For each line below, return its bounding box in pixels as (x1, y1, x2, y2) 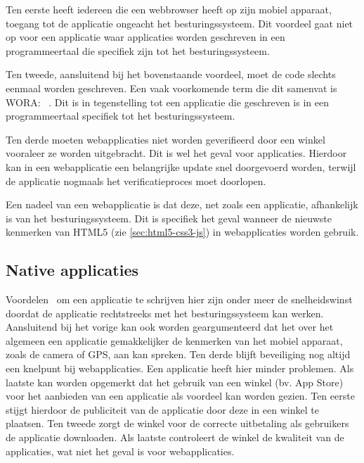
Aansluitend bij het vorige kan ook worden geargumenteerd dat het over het (6, 319, 334, 334)
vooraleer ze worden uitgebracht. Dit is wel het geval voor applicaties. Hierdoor (6, 146, 347, 160)
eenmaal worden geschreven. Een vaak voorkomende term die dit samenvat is (6, 80, 337, 95)
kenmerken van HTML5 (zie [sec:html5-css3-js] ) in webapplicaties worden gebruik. (6, 224, 359, 239)
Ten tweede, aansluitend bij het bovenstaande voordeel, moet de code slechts (6, 67, 336, 82)
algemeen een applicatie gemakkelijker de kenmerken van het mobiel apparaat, (6, 333, 343, 348)
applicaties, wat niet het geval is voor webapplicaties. (6, 443, 235, 458)
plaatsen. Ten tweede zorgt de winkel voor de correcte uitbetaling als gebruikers (6, 416, 349, 431)
